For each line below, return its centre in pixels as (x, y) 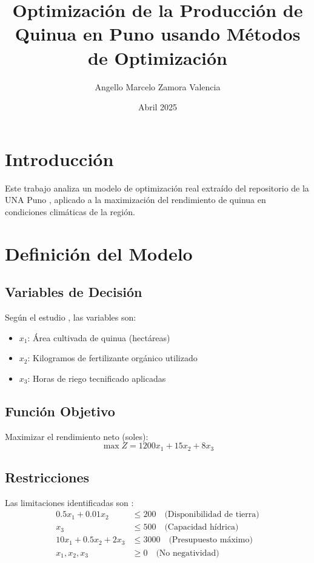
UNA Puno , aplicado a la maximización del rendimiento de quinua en (135, 200)
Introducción (59, 158)
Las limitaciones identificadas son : (69, 502)
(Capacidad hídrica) (202, 528)
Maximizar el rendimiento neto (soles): (77, 436)
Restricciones (47, 477)
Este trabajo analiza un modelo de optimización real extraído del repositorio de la (157, 188)
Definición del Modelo (99, 253)
